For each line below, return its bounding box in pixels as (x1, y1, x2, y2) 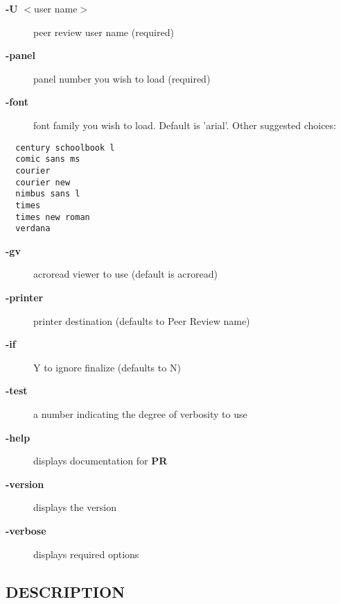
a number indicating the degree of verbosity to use (33, 406, 247, 421)
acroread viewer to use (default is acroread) (33, 267, 218, 281)
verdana (15, 224, 51, 234)
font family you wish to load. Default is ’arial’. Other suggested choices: (33, 117, 336, 132)
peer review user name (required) (33, 24, 174, 39)
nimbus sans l (15, 189, 80, 199)
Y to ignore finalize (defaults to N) (33, 360, 181, 374)
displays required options (33, 546, 139, 561)
